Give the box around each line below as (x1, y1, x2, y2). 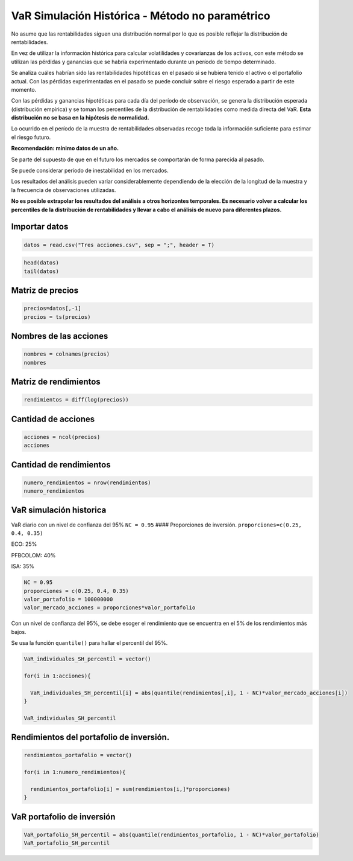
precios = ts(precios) (23, 313, 91, 320)
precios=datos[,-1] (23, 305, 81, 312)
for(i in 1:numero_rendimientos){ (23, 769, 126, 776)
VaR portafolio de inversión (11, 811, 116, 822)
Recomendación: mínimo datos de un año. (11, 145, 119, 152)
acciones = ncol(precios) (23, 434, 101, 440)
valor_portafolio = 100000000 (23, 595, 113, 603)
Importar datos (11, 222, 69, 232)
